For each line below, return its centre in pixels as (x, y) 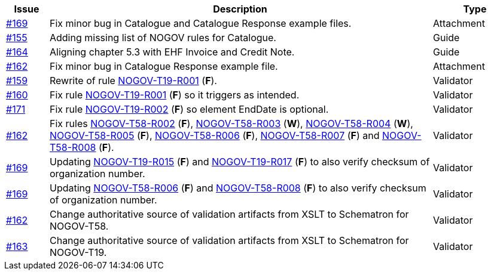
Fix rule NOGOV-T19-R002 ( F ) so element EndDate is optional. (189, 109)
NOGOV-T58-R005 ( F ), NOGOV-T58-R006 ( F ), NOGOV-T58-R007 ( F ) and (214, 135)
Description (240, 9)
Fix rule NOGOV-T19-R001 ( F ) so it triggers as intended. (174, 95)
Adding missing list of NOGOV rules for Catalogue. (163, 38)
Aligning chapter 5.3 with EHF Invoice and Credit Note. (172, 52)
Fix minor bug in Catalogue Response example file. (164, 66)
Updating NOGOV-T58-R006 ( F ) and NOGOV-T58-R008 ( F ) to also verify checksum (238, 188)
